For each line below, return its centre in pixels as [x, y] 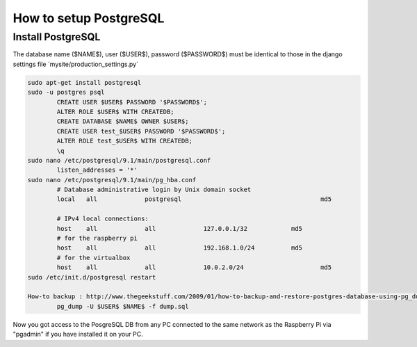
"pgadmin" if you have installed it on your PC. [78, 334]
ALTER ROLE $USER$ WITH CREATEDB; [115, 112]
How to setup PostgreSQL [89, 18]
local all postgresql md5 [194, 199]
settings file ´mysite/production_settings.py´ [76, 64]
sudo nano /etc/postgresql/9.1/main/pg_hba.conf [112, 180]
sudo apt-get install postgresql [84, 82]
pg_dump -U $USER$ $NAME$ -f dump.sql [123, 306]
